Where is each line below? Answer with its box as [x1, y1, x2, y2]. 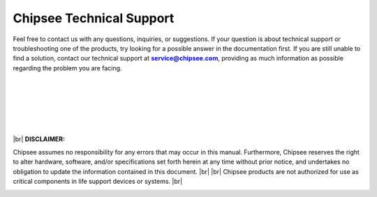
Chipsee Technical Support [13, 10, 175, 26]
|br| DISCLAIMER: [13, 135, 66, 143]
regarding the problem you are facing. [13, 63, 122, 72]
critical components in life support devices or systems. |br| [13, 178, 183, 186]
